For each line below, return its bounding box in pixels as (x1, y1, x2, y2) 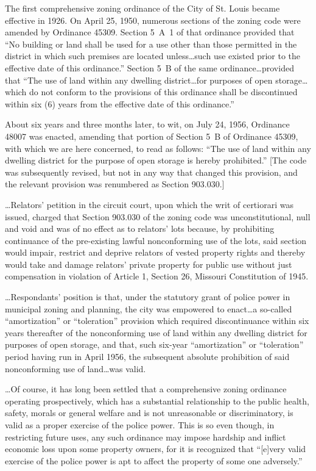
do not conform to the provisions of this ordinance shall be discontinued (29, 85, 298, 98)
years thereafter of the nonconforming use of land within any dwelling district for (5, 326, 307, 339)
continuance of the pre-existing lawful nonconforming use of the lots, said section (5, 234, 307, 246)
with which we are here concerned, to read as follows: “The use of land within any (5, 142, 311, 154)
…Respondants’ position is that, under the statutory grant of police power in (5, 290, 290, 303)
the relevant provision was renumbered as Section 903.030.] (5, 178, 225, 190)
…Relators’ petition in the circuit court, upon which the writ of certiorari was (5, 198, 293, 210)
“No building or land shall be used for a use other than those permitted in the (5, 37, 297, 50)
